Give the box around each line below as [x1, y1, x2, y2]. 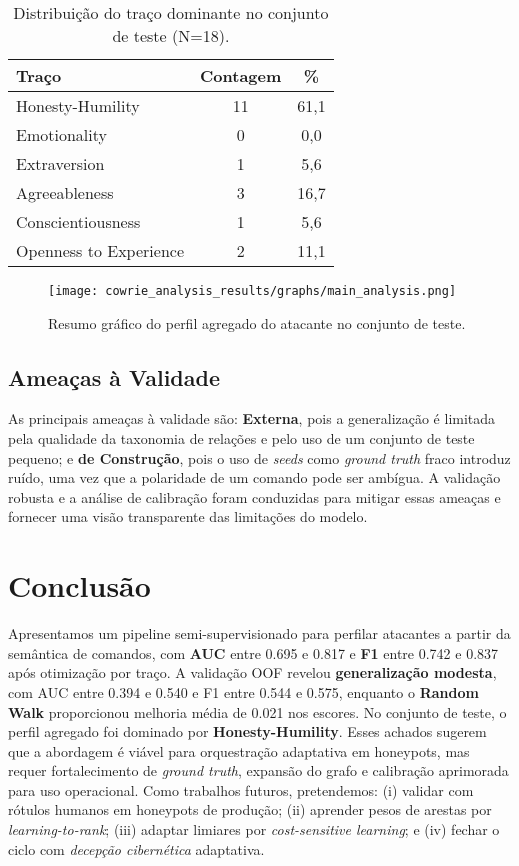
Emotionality [16, 123, 107, 146]
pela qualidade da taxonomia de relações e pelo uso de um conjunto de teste [8, 428, 475, 449]
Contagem [200, 64, 282, 87]
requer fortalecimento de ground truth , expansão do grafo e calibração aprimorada [8, 760, 509, 781]
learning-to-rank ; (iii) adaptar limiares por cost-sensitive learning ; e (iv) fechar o [8, 819, 500, 840]
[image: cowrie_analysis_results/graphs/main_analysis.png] [48, 284, 457, 298]
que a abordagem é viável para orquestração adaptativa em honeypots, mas [8, 740, 470, 761]
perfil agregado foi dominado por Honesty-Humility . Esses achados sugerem [8, 721, 487, 742]
